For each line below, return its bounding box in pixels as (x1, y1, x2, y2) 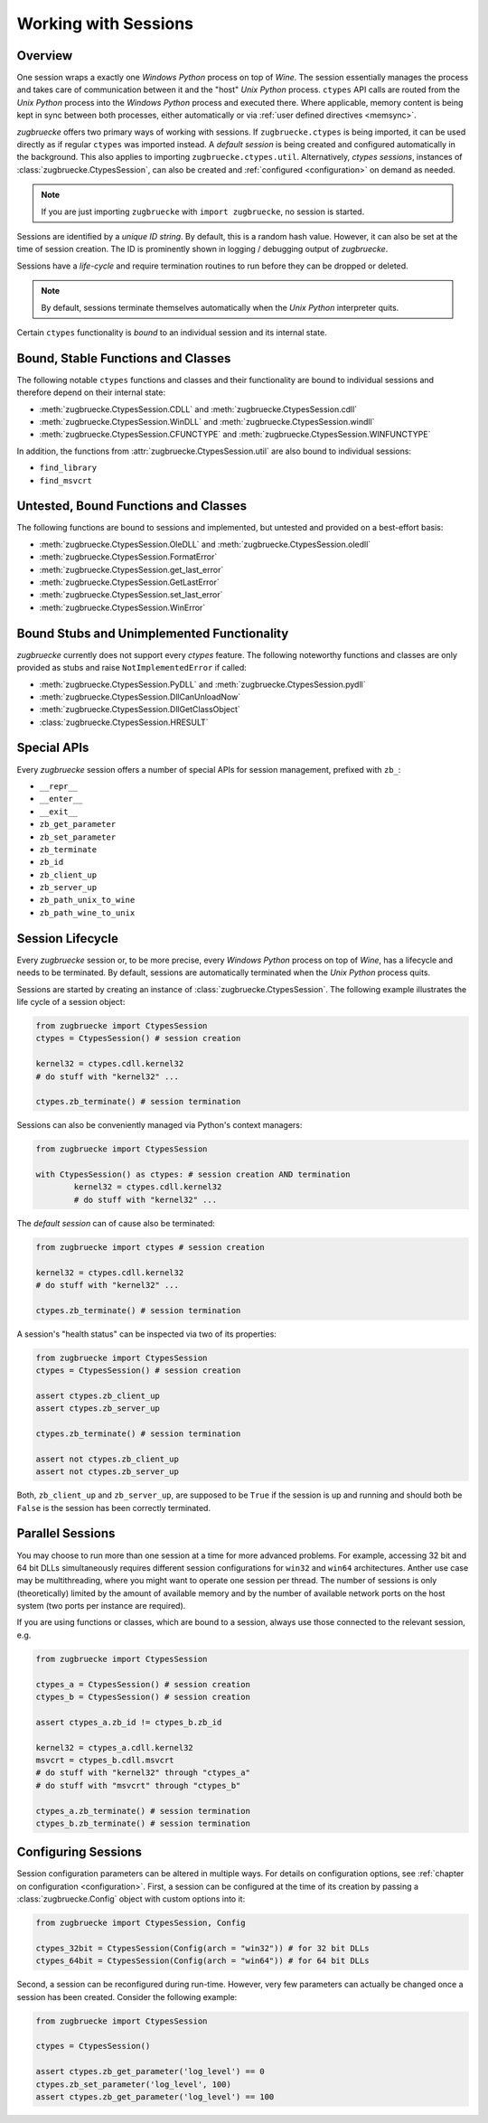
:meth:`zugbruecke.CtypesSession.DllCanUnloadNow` (39, 691, 241, 702)
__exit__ (39, 806, 79, 817)
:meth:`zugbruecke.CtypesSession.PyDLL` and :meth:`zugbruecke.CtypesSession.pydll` (39, 679, 366, 690)
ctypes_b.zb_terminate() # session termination (35, 1818, 250, 1828)
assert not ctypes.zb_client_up (35, 1453, 180, 1464)
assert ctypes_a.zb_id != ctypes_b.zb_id (35, 1717, 222, 1727)
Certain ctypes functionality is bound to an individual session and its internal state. (16, 326, 327, 338)
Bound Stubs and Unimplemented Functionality (16, 625, 289, 641)
